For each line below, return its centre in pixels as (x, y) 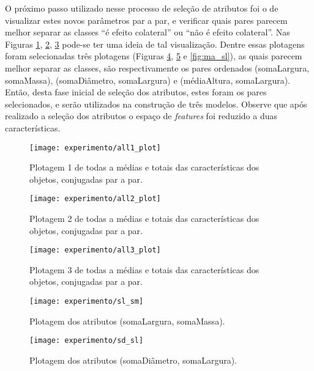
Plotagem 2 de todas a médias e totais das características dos (144, 219)
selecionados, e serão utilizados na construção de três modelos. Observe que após (156, 104)
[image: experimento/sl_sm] (87, 302)
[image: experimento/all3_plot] (95, 250)
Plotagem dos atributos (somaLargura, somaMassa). (127, 321)
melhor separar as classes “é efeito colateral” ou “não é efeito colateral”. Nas (148, 32)
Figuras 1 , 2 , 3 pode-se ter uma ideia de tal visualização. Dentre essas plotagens (155, 44)
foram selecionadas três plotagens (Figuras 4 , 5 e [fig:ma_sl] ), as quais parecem (154, 56)
